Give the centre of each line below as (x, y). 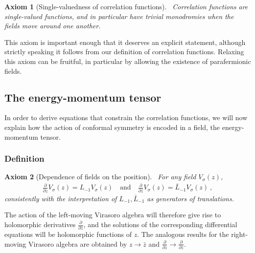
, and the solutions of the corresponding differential (160, 224)
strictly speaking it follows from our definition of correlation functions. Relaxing (124, 52)
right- (240, 234)
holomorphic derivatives (40, 224)
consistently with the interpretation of (61, 198)
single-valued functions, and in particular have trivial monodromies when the (119, 16)
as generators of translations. (190, 198)
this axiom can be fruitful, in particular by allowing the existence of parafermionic (128, 61)
